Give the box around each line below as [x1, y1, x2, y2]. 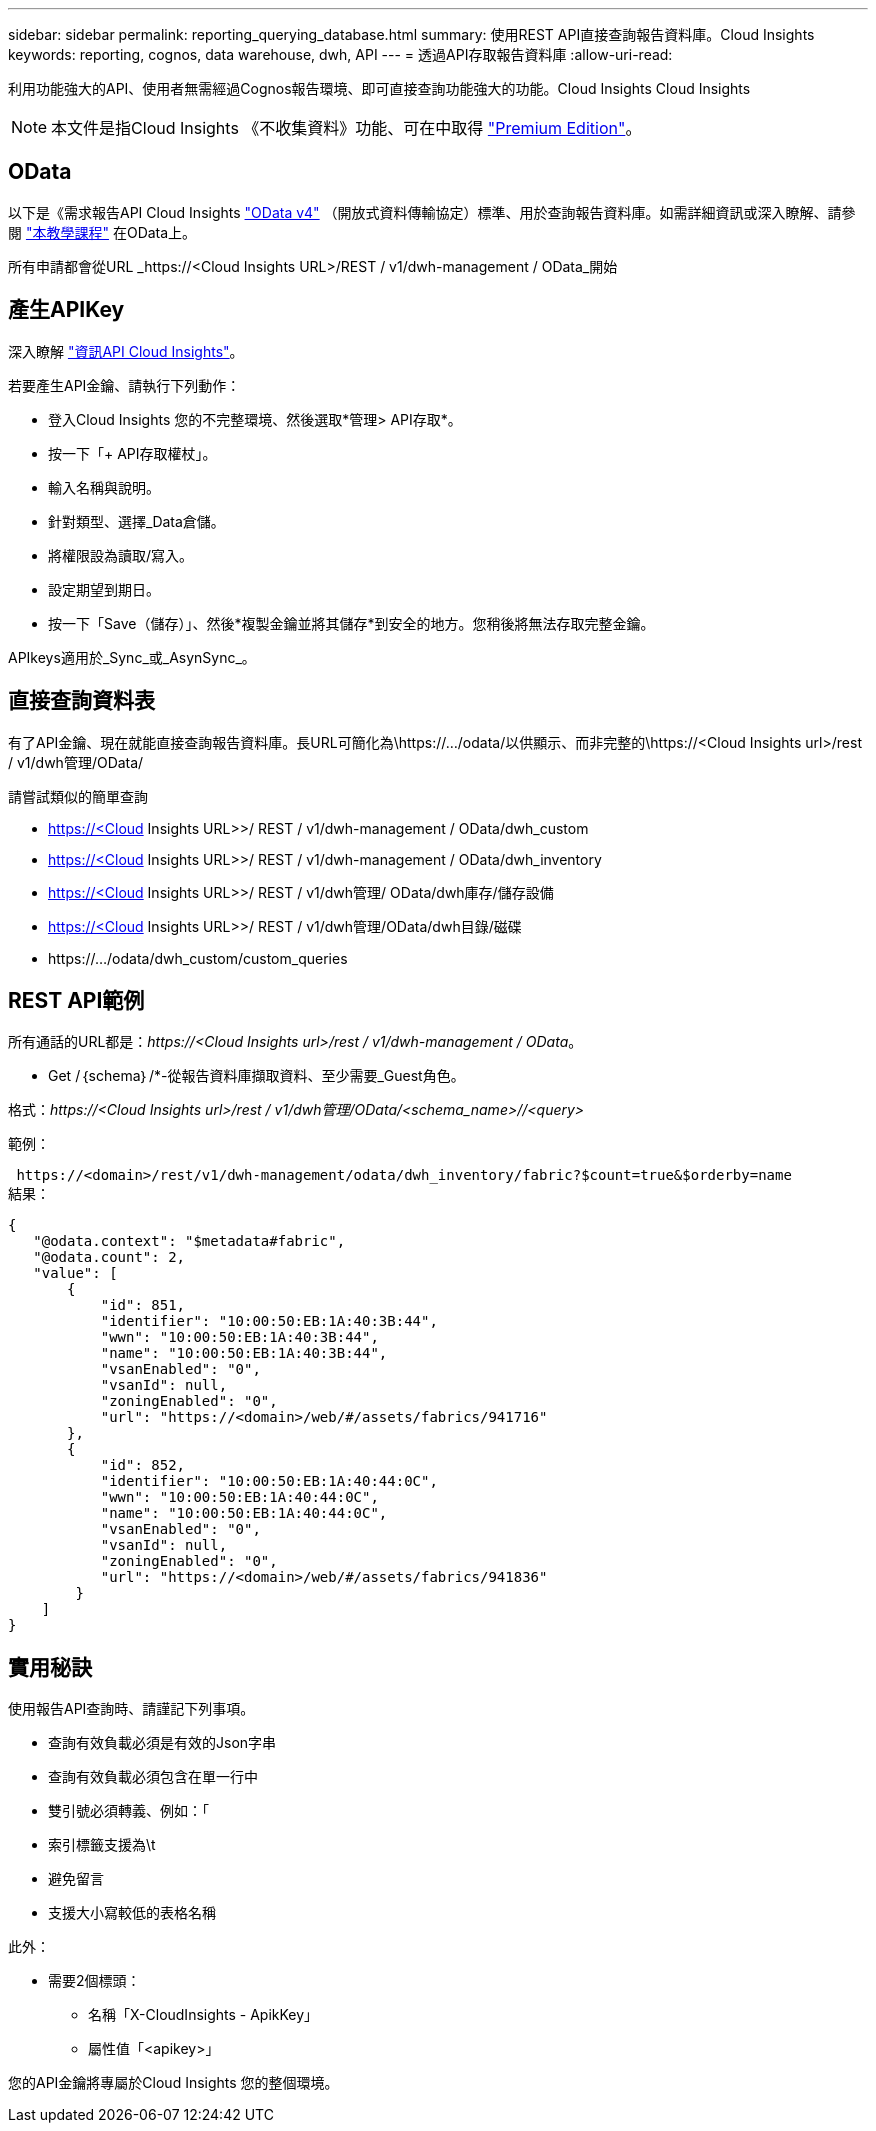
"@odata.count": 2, [33, 1249, 186, 1266]
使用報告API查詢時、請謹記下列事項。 [8, 1700, 255, 1718]
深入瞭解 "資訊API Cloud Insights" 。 [8, 342, 244, 360]
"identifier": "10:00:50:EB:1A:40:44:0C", [100, 1473, 438, 1490]
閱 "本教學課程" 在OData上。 [8, 223, 197, 241]
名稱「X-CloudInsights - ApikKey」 [88, 2006, 319, 2024]
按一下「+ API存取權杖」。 [48, 444, 217, 462]
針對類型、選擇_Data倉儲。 [48, 512, 225, 530]
